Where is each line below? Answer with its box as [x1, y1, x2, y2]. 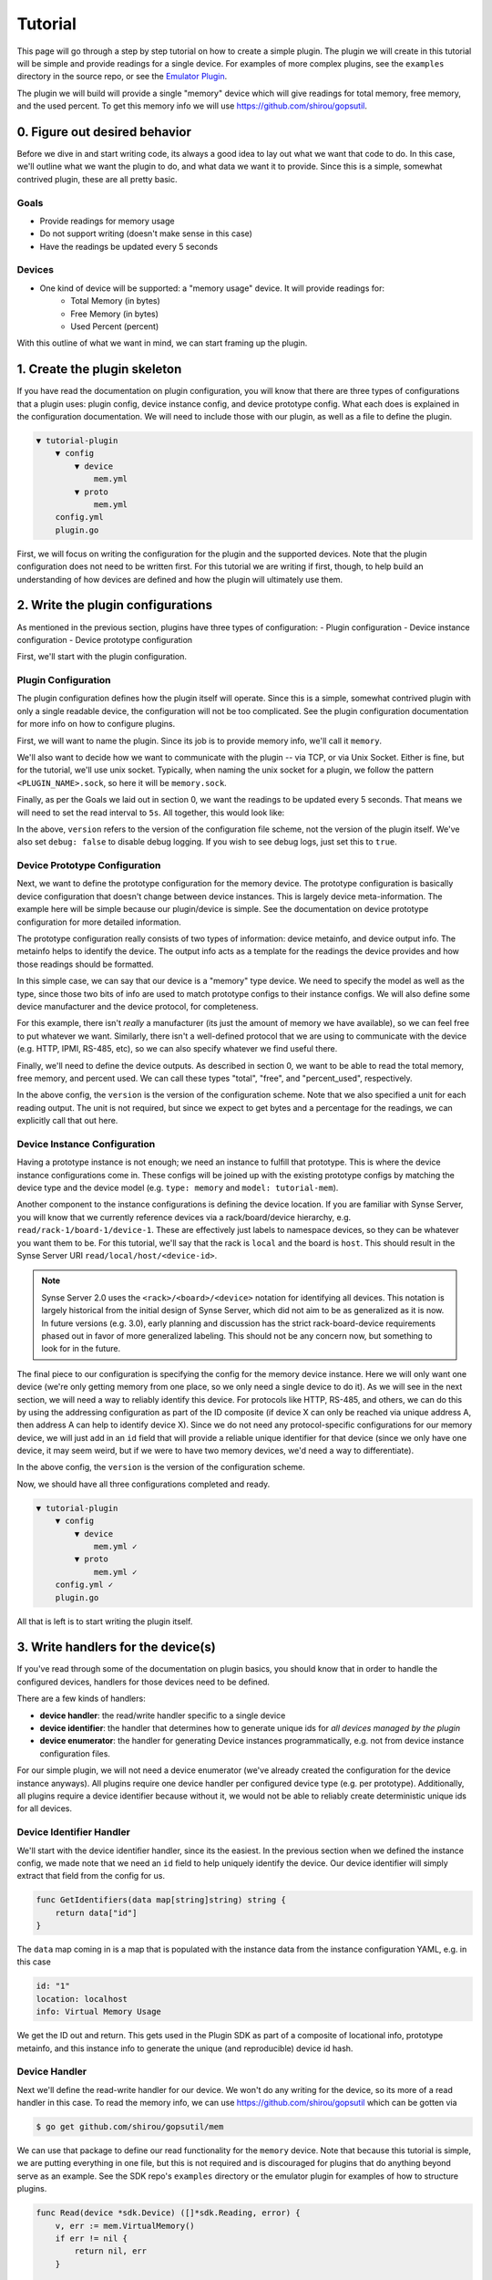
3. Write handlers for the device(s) [16, 1640, 216, 1655]
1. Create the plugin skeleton [16, 361, 182, 378]
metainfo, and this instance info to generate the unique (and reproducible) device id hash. [16, 2043, 354, 2054]
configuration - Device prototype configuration [16, 634, 193, 645]
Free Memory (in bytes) [70, 308, 159, 319]
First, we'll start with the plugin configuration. [16, 651, 187, 662]
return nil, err [74, 2246, 148, 2256]
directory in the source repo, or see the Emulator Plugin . [16, 71, 228, 82]
